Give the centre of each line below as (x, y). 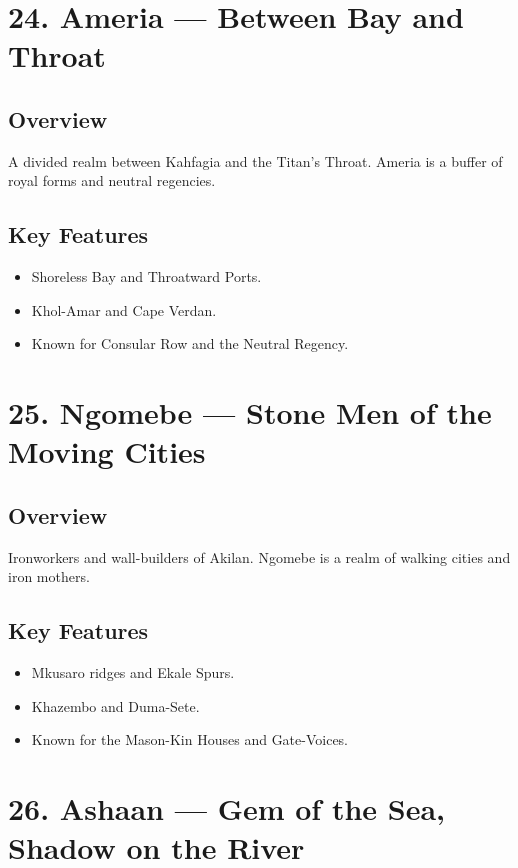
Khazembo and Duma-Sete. (115, 705)
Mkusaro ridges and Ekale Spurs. (133, 672)
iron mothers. (49, 576)
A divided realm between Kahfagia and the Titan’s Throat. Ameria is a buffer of (255, 160)
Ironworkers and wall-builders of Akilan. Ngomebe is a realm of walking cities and (259, 556)
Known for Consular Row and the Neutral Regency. (190, 343)
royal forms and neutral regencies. (112, 180)
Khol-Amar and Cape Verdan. (124, 309)
